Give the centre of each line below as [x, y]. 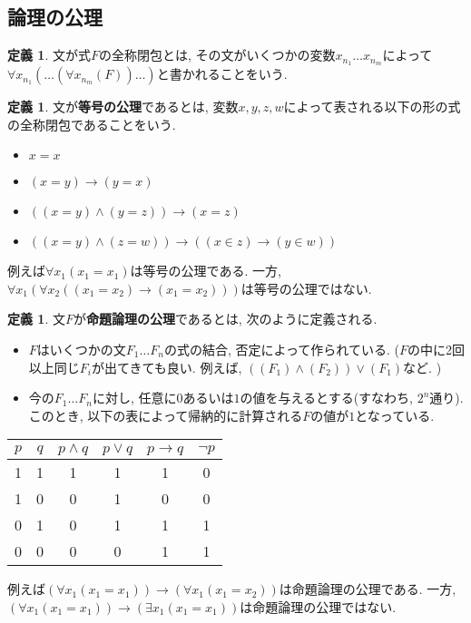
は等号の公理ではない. [306, 288]
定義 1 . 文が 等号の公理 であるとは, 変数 [123, 107]
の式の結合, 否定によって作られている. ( [281, 350]
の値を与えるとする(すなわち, [326, 398]
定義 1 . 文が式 [49, 55]
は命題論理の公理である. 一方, [368, 589]
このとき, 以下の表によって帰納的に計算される [166, 415]
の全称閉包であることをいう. [92, 124]
